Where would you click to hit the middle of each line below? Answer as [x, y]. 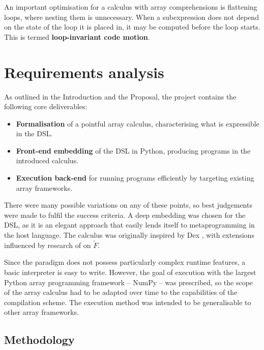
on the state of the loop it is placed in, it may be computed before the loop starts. [132, 27]
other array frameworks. [41, 312]
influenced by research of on [48, 245]
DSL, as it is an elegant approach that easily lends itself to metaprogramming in [129, 225]
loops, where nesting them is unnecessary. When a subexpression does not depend [131, 17]
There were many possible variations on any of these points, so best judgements [128, 205]
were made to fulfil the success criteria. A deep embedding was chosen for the [125, 215]
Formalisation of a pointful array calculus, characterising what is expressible [138, 123]
